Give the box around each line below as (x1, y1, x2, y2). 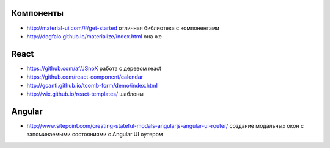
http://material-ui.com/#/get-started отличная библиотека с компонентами (26, 24, 220, 32)
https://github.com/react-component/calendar (26, 73, 144, 80)
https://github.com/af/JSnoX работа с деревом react (26, 65, 162, 72)
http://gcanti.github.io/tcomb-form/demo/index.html (26, 82, 158, 89)
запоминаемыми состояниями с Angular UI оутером (26, 131, 163, 138)
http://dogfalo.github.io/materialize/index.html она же (26, 32, 162, 40)
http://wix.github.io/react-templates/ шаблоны (26, 90, 144, 97)
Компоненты (11, 8, 64, 18)
